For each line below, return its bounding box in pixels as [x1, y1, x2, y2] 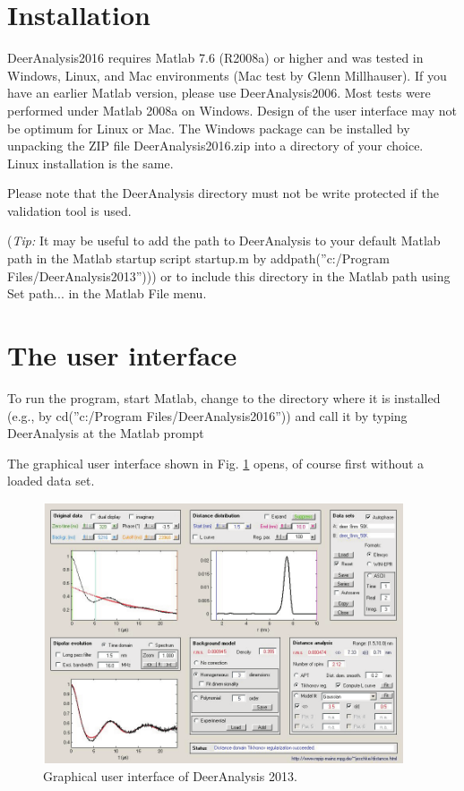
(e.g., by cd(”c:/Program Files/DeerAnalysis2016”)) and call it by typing [7, 406, 408, 425]
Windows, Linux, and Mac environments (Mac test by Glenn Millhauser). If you [7, 65, 447, 84]
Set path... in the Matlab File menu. [7, 284, 207, 303]
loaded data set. [7, 471, 95, 490]
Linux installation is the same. [7, 153, 174, 172]
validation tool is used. [7, 201, 132, 219]
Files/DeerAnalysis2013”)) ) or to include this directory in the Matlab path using [7, 266, 451, 285]
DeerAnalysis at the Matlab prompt [7, 424, 204, 443]
